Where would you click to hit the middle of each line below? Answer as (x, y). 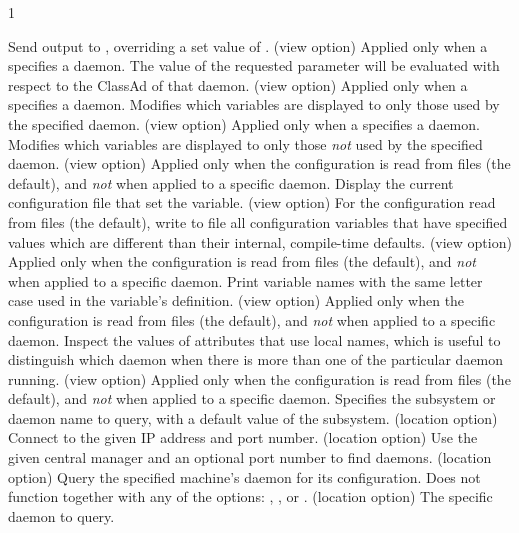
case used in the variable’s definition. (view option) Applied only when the (236, 300)
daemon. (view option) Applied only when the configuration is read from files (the (259, 163)
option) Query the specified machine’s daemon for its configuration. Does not (244, 476)
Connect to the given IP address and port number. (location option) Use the (243, 437)
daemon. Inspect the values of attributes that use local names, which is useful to (254, 339)
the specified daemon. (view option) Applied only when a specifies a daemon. (244, 123)
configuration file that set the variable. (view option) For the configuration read (252, 202)
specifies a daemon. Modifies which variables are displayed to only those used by (254, 104)
